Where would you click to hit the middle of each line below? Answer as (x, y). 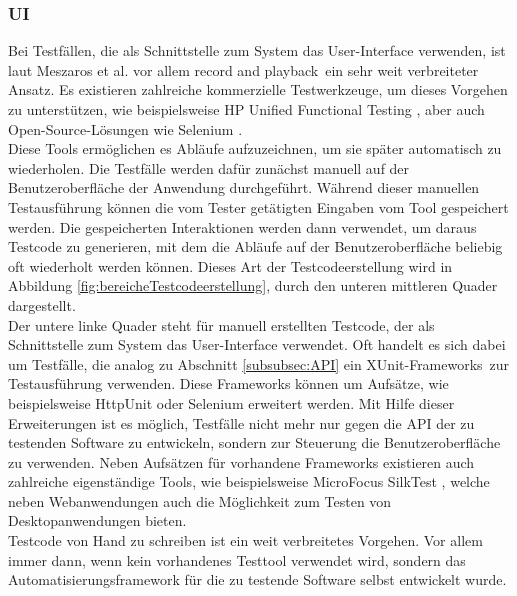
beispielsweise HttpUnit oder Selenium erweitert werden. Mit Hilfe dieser (231, 402)
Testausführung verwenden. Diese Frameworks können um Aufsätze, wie (228, 383)
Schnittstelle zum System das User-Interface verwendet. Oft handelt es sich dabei (257, 344)
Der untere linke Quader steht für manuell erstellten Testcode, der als (221, 324)
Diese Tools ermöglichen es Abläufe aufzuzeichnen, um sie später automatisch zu (255, 148)
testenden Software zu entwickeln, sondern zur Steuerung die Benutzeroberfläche (254, 442)
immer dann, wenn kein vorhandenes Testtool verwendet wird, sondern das (237, 559)
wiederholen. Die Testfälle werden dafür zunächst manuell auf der (209, 167)
